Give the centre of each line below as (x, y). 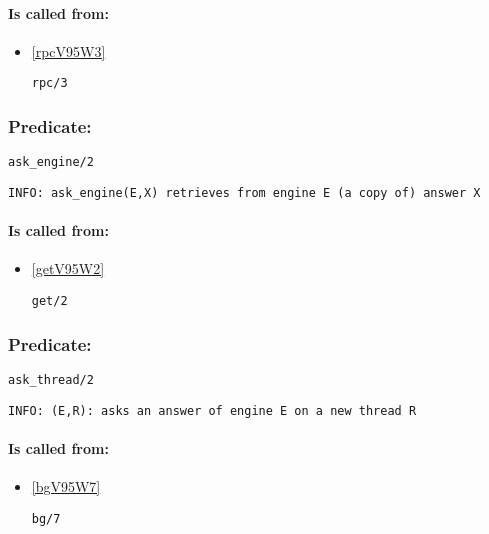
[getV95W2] (68, 268)
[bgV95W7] (66, 485)
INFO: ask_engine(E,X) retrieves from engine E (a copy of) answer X (244, 192)
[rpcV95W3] (68, 50)
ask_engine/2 (51, 162)
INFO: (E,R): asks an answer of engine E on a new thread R (212, 410)
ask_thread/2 (51, 379)
